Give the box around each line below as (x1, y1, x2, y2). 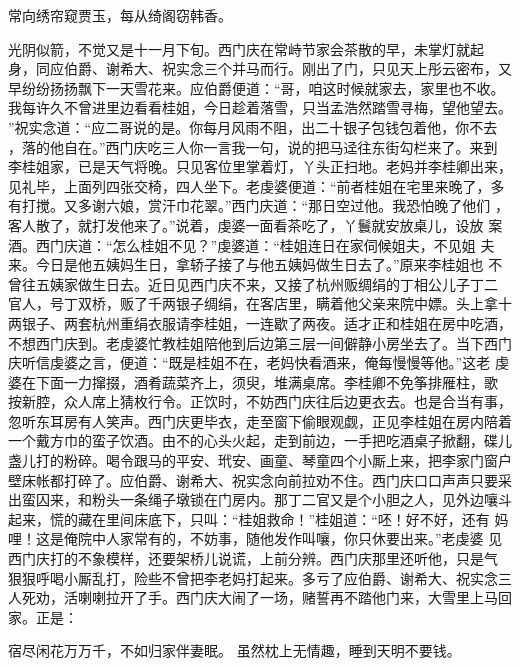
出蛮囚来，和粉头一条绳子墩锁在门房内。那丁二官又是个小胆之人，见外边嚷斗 (8, 489, 512, 510)
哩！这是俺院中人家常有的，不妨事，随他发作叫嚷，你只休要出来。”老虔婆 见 (8, 528, 503, 549)
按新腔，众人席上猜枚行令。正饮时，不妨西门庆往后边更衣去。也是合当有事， (8, 391, 512, 412)
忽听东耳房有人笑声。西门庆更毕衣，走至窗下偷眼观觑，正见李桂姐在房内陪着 (8, 410, 512, 431)
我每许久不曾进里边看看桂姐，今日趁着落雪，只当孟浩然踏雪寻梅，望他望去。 (8, 97, 512, 118)
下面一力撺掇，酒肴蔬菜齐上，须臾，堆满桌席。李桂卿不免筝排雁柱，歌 (35, 371, 498, 392)
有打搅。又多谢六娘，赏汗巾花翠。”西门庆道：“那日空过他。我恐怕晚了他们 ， (8, 195, 509, 216)
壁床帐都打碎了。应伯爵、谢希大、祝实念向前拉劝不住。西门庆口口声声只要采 (8, 469, 512, 490)
